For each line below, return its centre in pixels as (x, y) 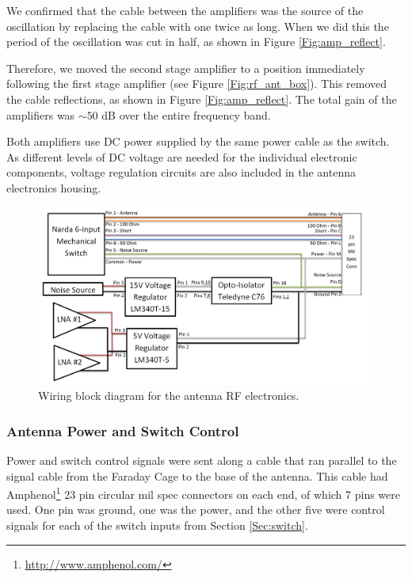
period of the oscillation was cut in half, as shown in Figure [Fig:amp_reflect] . (196, 42)
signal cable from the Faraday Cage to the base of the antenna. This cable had (197, 475)
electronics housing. (54, 187)
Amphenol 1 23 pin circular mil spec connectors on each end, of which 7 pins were (203, 493)
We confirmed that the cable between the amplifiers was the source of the (185, 10)
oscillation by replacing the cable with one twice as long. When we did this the (198, 26)
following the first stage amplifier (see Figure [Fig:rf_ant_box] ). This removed (197, 84)
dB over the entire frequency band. (186, 114)
